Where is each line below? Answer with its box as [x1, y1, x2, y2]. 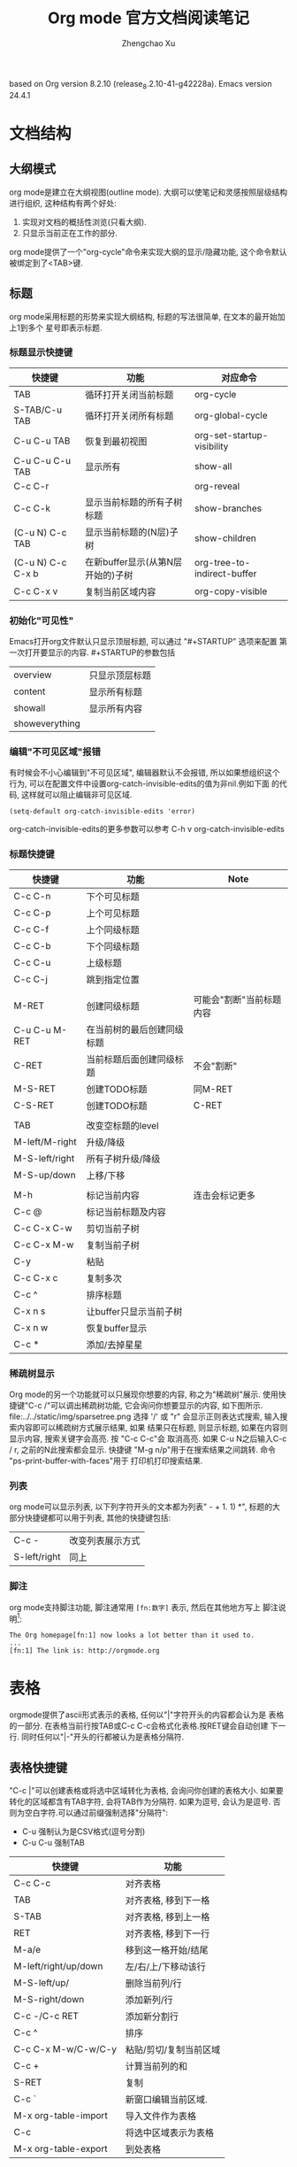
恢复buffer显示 [86, 1322, 148, 1334]
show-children [194, 532, 256, 544]
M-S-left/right [13, 1152, 75, 1164]
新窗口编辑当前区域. [125, 2094, 208, 2106]
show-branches [194, 502, 263, 514]
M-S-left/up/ [13, 1977, 70, 1989]
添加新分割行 [125, 2010, 179, 2023]
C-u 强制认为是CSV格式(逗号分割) [21, 1826, 146, 1837]
